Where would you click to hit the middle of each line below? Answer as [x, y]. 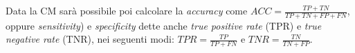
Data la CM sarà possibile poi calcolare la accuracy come [127, 10]
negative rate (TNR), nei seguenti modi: [90, 39]
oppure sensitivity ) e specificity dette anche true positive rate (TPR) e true [164, 25]
